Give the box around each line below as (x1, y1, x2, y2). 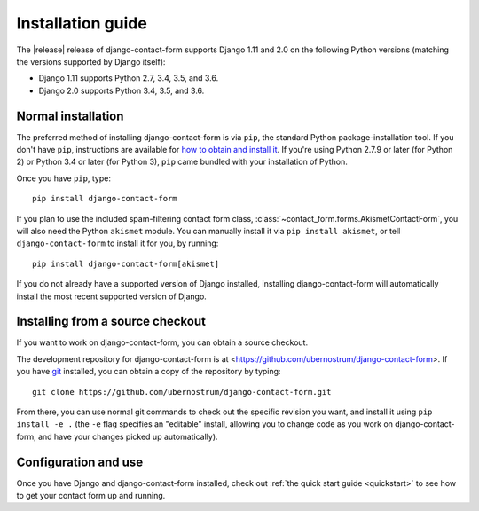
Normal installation (16, 108, 124, 123)
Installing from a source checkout (16, 314, 206, 329)
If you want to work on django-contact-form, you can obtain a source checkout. (16, 337, 309, 348)
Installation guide (16, 13, 148, 33)
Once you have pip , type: (16, 173, 111, 184)
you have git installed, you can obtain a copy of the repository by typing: (16, 366, 281, 377)
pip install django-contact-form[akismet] (32, 258, 220, 269)
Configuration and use (16, 454, 144, 469)
